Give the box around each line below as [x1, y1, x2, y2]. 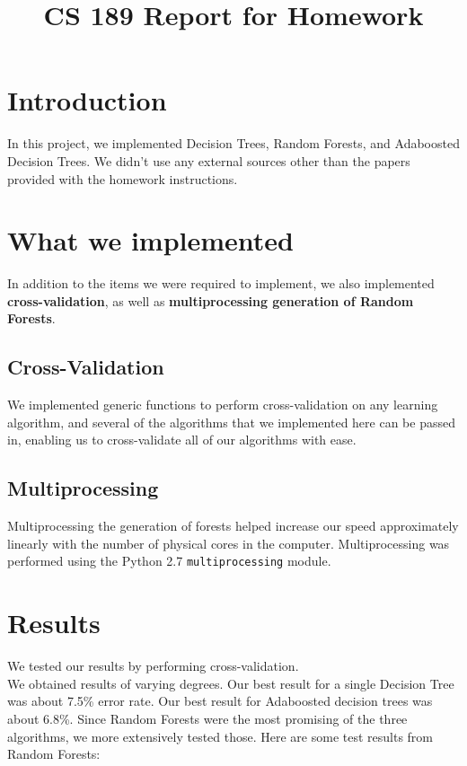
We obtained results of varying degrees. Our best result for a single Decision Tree [7, 674, 454, 692]
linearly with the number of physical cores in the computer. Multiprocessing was [7, 533, 450, 552]
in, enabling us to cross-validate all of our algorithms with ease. [7, 430, 357, 449]
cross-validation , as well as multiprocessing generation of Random [7, 291, 414, 310]
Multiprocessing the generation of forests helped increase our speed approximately [7, 516, 459, 535]
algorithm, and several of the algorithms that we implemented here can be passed [7, 412, 455, 431]
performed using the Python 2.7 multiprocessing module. [7, 551, 331, 570]
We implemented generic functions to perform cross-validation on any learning [7, 395, 438, 414]
